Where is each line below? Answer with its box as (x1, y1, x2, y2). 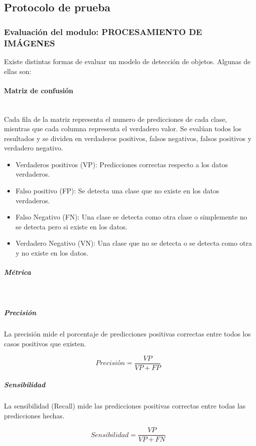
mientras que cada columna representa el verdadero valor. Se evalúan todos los (4, 123, 242, 134)
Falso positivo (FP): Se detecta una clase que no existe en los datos (15, 186, 219, 196)
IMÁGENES (4, 37, 55, 49)
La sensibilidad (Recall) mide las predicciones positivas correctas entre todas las (4, 401, 246, 411)
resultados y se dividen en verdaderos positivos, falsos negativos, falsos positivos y (4, 133, 252, 143)
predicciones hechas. (4, 410, 65, 420)
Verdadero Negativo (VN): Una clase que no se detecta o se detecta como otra (15, 238, 252, 248)
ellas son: (4, 66, 32, 76)
